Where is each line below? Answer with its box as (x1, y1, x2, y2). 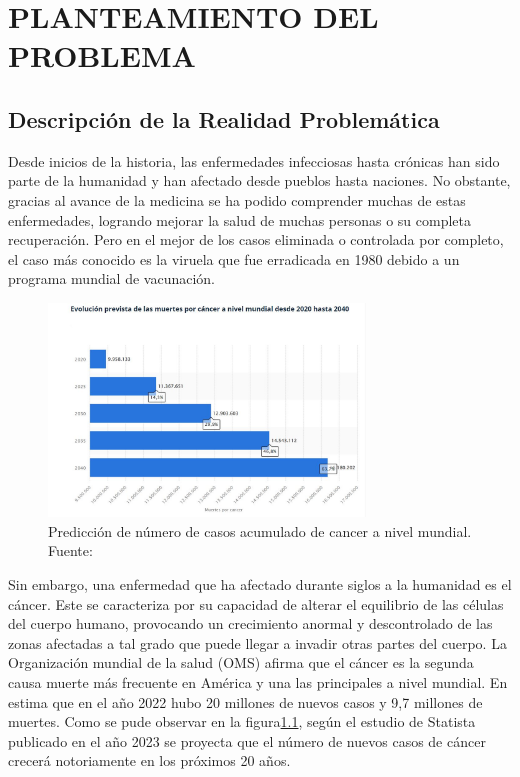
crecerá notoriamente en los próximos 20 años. (8, 750, 291, 771)
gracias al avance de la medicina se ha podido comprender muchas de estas (8, 189, 466, 210)
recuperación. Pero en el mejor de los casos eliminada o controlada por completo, (8, 229, 504, 250)
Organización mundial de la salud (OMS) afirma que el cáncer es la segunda (8, 652, 474, 673)
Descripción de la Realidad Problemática (8, 103, 440, 134)
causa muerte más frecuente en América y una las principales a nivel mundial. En (8, 671, 508, 692)
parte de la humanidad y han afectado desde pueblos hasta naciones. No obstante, (8, 170, 511, 191)
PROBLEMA (8, 35, 196, 76)
